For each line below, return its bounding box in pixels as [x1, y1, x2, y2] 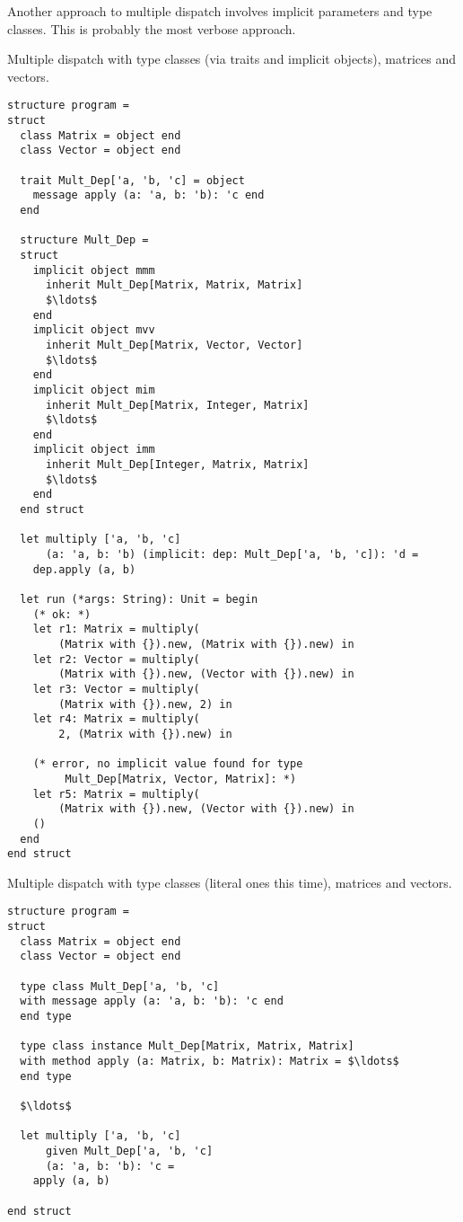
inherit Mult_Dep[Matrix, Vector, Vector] [45, 338, 303, 351]
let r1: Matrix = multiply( [32, 623, 200, 636]
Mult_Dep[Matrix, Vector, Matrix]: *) [65, 772, 297, 785]
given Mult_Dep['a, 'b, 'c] [45, 1144, 214, 1157]
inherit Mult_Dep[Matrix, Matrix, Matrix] [45, 279, 303, 292]
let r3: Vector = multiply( [32, 682, 200, 695]
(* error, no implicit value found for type [32, 757, 303, 771]
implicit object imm [32, 443, 155, 456]
